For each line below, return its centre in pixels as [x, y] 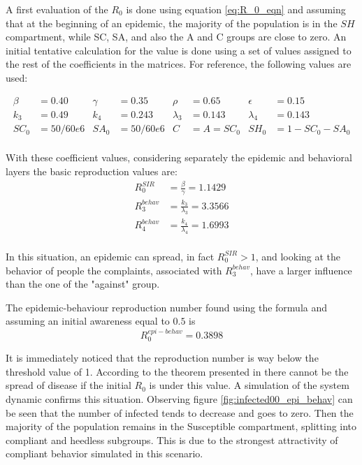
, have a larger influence [301, 270]
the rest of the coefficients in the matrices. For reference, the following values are [179, 64]
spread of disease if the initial [68, 385]
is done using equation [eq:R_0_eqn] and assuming [236, 9]
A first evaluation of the [57, 9]
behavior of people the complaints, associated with [114, 270]
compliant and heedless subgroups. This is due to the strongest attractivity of [172, 440]
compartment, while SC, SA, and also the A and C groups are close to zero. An [176, 37]
